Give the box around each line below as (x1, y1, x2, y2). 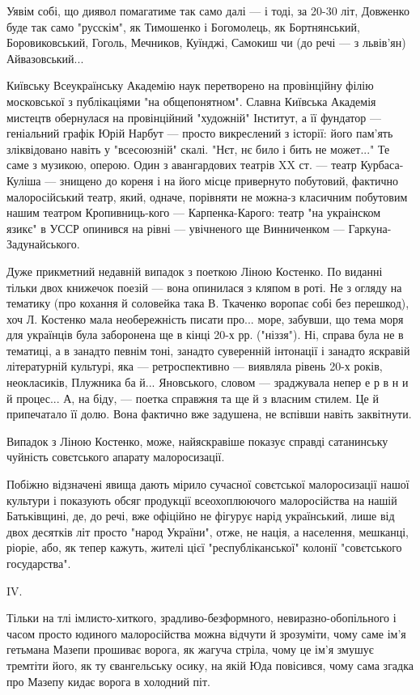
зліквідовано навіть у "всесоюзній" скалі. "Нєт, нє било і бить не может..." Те (6, 140, 390, 157)
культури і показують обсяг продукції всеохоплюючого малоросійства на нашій (6, 491, 397, 508)
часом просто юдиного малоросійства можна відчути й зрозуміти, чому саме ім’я (6, 625, 406, 642)
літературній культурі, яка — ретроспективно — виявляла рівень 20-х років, (6, 358, 383, 375)
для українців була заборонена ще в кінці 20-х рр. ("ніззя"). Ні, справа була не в (6, 326, 404, 343)
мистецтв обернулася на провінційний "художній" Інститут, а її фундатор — (6, 108, 381, 125)
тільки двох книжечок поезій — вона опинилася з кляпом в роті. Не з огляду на (6, 278, 402, 295)
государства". (6, 555, 71, 571)
